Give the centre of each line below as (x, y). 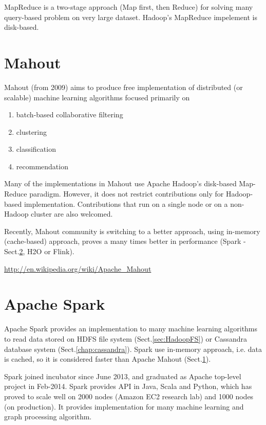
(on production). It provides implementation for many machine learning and (124, 406)
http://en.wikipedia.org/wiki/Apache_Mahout (78, 268)
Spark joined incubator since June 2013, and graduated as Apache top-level (123, 376)
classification (36, 149)
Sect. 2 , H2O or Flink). (39, 251)
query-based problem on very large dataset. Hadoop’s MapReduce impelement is (131, 17)
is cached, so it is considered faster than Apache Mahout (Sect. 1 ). (108, 359)
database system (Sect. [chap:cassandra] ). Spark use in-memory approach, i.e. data (133, 349)
